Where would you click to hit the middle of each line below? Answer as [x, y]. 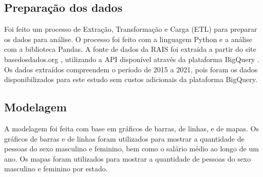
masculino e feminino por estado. [56, 169]
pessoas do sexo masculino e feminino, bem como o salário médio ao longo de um [131, 149]
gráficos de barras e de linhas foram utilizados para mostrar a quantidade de [124, 138]
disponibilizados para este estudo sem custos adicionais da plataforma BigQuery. [131, 79]
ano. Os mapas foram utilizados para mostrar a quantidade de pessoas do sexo [128, 158]
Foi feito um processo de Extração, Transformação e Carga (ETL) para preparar [131, 29]
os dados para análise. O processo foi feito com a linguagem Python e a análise [128, 39]
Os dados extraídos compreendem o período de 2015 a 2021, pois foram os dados [131, 69]
